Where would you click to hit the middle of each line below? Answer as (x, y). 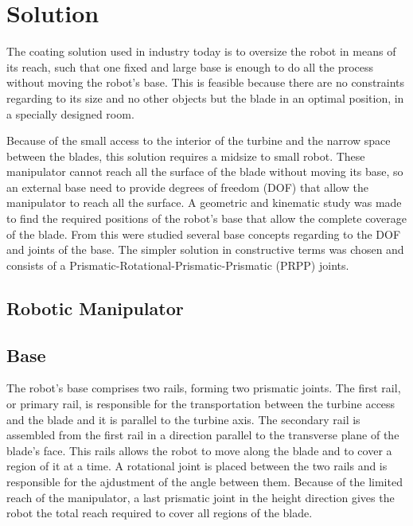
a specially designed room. (70, 113)
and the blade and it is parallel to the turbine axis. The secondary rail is (183, 419)
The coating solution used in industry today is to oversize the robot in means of (201, 51)
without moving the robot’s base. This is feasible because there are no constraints (206, 82)
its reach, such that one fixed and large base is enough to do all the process (190, 66)
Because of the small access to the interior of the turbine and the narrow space (199, 140)
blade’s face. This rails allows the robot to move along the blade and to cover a (199, 450)
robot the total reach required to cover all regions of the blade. (160, 513)
